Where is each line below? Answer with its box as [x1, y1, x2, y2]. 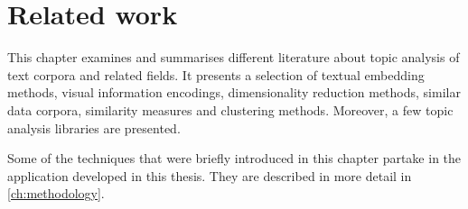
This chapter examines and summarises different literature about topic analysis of [7, 48, 460, 67]
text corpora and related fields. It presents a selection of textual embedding [7, 65, 425, 84]
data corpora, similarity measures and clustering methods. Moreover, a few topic [7, 100, 454, 119]
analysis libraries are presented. [7, 118, 181, 137]
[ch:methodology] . [7, 184, 105, 203]
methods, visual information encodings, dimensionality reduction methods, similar [7, 83, 461, 102]
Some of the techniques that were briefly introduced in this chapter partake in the [7, 149, 462, 168]
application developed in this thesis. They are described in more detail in [7, 166, 412, 185]
